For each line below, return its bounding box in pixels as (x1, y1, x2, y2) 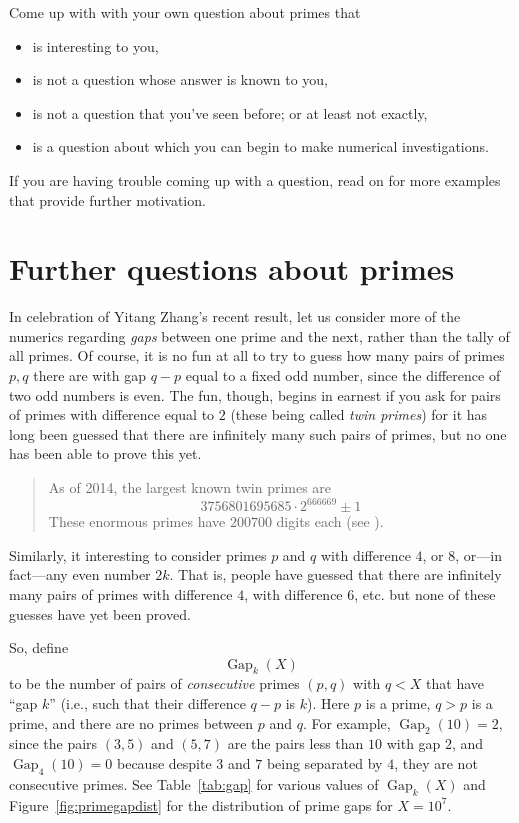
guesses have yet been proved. (9, 603, 191, 624)
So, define (9, 637, 69, 658)
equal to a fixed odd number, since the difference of (185, 365, 501, 386)
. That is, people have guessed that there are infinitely (169, 564, 502, 585)
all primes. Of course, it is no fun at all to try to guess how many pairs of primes (9, 345, 505, 366)
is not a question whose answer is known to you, (32, 69, 328, 90)
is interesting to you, (32, 35, 159, 56)
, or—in (455, 544, 502, 565)
